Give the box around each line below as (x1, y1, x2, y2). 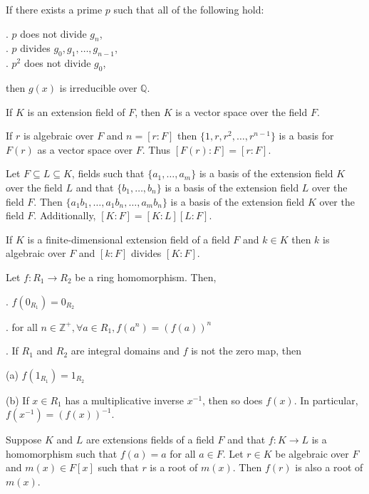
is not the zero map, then (191, 343, 302, 358)
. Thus (142, 142, 171, 157)
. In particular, (293, 392, 358, 407)
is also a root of (295, 460, 363, 475)
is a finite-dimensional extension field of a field (27, 231, 230, 246)
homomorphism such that (6, 446, 118, 461)
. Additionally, (33, 208, 96, 223)
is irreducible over (59, 80, 137, 95)
